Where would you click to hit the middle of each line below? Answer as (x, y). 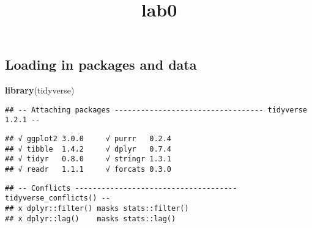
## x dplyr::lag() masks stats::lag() (91, 219)
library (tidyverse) (40, 90)
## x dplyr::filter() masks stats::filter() (97, 209)
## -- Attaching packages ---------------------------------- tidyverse (156, 110)
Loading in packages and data (101, 64)
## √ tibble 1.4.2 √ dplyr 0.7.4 (88, 149)
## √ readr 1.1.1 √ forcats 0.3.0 (88, 170)
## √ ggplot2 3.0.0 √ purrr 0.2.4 (88, 139)
